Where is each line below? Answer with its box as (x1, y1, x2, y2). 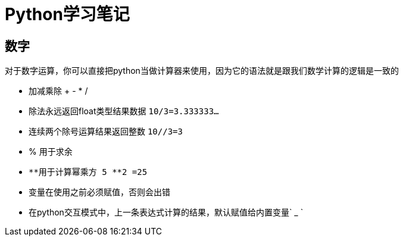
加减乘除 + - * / (29, 86, 88, 96)
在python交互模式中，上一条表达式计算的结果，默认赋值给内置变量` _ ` (29, 207, 304, 218)
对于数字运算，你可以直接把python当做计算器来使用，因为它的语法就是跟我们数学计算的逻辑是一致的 (5, 65, 399, 76)
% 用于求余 (29, 146, 73, 157)
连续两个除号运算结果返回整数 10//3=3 (29, 126, 183, 137)
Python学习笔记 (5, 4, 130, 24)
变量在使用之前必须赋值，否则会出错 (29, 187, 170, 198)
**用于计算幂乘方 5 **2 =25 (29, 167, 148, 177)
